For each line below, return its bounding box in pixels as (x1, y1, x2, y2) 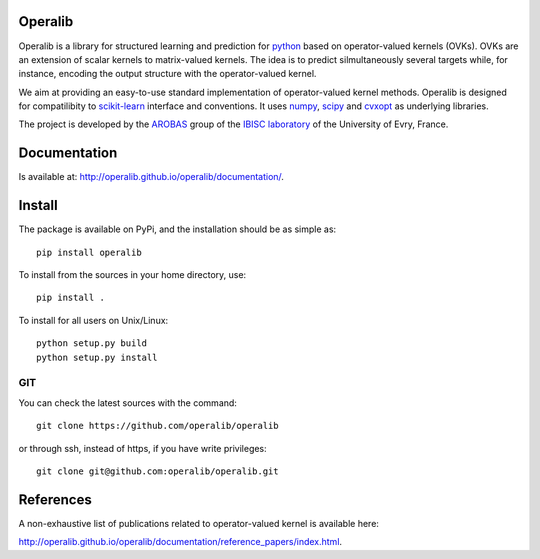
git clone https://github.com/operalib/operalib (36, 420, 279, 432)
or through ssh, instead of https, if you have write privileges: (18, 442, 267, 454)
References (18, 491, 92, 508)
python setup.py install (36, 351, 158, 363)
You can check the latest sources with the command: (18, 396, 237, 409)
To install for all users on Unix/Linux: (18, 314, 169, 326)
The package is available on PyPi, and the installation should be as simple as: (18, 223, 337, 235)
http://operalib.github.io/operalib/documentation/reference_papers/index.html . (18, 536, 343, 548)
